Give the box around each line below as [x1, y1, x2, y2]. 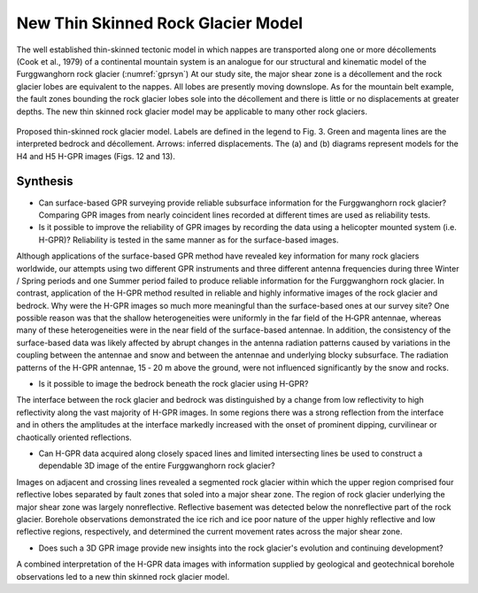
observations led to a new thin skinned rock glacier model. [16, 571, 230, 581]
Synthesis [16, 173, 74, 189]
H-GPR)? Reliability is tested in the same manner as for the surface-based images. [38, 235, 339, 245]
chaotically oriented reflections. [16, 432, 132, 443]
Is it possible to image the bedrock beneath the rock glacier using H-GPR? [38, 379, 309, 389]
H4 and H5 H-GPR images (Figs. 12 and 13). [16, 150, 176, 161]
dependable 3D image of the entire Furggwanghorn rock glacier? [38, 460, 275, 471]
